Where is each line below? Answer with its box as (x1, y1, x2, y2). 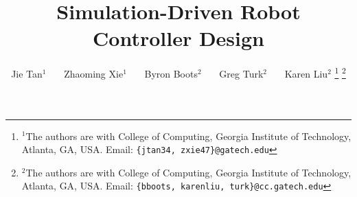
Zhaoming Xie (64, 66, 124, 80)
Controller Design (93, 24, 264, 52)
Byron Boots (144, 66, 198, 80)
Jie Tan (11, 66, 43, 80)
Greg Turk (219, 66, 264, 80)
